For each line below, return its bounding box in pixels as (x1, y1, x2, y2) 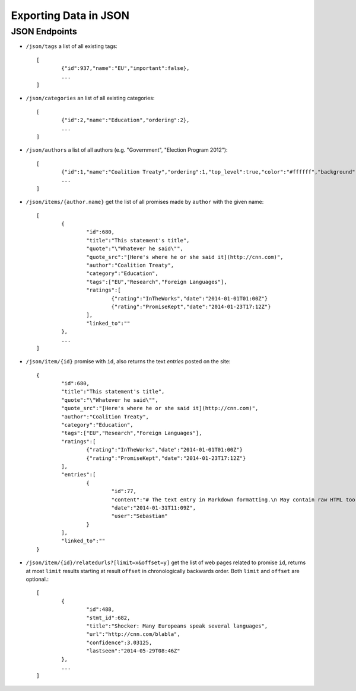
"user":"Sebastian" (111, 513, 169, 520)
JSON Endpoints (11, 26, 77, 37)
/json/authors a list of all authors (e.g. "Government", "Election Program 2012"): (26, 146, 228, 153)
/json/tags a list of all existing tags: (26, 43, 118, 50)
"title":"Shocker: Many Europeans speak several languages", (86, 623, 268, 629)
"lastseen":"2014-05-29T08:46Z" (86, 648, 180, 654)
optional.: (26, 575, 49, 583)
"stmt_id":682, (86, 614, 131, 621)
